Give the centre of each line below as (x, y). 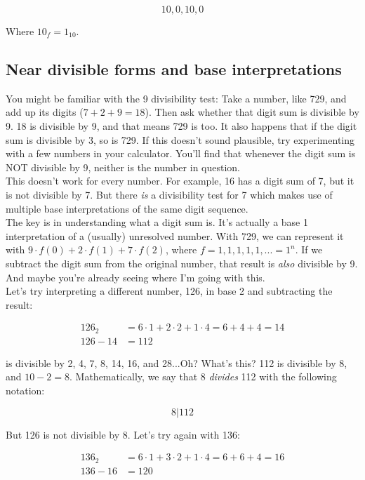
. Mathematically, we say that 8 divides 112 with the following (203, 376)
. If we (309, 249)
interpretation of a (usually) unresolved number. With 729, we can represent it (175, 235)
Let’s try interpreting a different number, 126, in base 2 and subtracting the (169, 291)
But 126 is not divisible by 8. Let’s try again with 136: (123, 434)
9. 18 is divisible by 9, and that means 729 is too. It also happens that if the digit (181, 125)
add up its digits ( (45, 112)
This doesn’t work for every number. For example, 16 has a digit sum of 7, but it (180, 181)
